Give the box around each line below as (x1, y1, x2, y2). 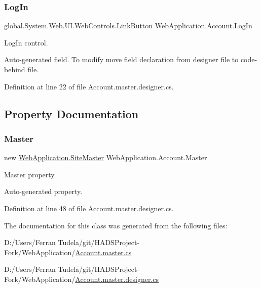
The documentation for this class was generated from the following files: (4, 220, 228, 230)
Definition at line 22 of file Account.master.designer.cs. (4, 81, 174, 91)
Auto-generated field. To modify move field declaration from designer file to (4, 54, 239, 65)
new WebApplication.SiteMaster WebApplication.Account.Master (4, 152, 207, 163)
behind (4, 64, 25, 74)
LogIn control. (4, 37, 48, 47)
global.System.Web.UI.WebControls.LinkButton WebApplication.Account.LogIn (4, 20, 252, 31)
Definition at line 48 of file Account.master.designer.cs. (4, 203, 174, 213)
